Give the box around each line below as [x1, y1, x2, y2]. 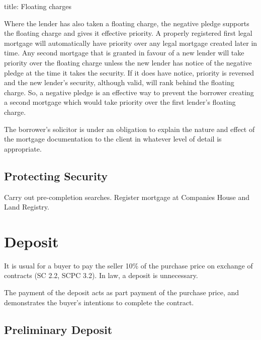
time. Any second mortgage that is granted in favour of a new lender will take [4, 47, 244, 58]
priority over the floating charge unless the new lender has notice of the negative [4, 57, 252, 67]
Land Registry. [4, 201, 49, 212]
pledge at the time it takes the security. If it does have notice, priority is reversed [4, 67, 254, 78]
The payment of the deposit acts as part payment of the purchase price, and [4, 287, 239, 298]
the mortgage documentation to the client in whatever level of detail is [4, 133, 222, 144]
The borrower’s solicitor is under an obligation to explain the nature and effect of [4, 123, 255, 134]
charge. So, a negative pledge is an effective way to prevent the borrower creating [4, 87, 254, 97]
